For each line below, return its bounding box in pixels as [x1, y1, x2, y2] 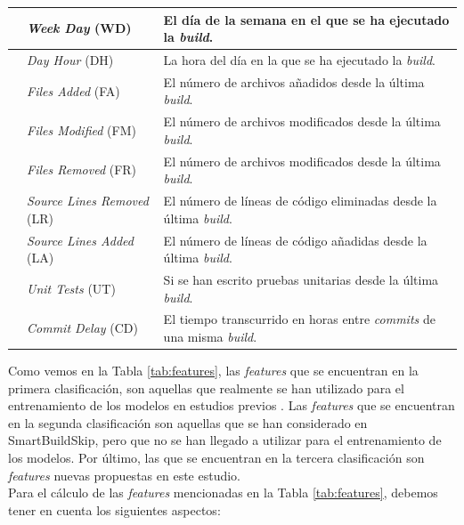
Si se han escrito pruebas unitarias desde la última [163, 270, 439, 288]
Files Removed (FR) [27, 160, 137, 179]
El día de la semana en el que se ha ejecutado [163, 10, 450, 28]
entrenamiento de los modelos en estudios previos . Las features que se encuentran [8, 396, 455, 415]
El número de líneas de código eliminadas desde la [163, 191, 437, 210]
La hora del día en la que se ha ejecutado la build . [163, 50, 436, 69]
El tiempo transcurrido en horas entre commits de [163, 310, 436, 328]
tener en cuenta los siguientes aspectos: [8, 500, 221, 519]
